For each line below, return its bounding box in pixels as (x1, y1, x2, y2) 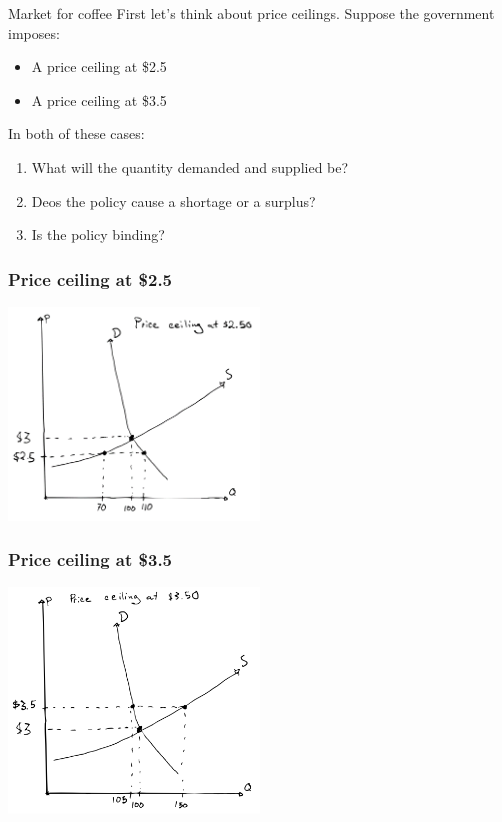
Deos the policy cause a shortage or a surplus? (31, 190, 316, 211)
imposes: (8, 22, 60, 43)
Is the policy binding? (31, 224, 165, 245)
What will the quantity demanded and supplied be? (31, 156, 349, 177)
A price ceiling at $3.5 (31, 89, 167, 110)
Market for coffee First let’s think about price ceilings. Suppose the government (8, 3, 495, 23)
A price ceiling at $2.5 (31, 56, 167, 77)
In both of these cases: (8, 123, 145, 144)
